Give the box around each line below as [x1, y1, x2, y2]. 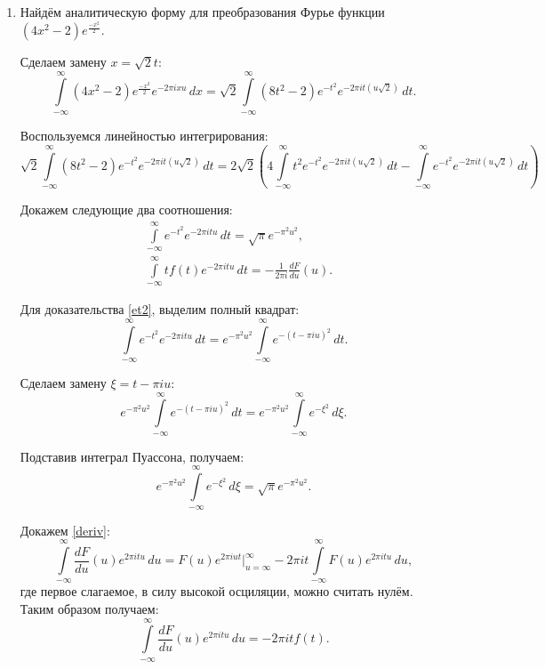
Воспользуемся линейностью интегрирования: [20, 125, 268, 144]
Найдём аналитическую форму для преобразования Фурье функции [20, 3, 385, 20]
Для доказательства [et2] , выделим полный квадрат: [20, 300, 300, 318]
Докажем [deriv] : [20, 520, 110, 539]
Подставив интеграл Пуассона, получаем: [20, 447, 244, 465]
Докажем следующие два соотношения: [20, 200, 233, 219]
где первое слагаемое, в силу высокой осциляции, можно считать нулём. [20, 582, 413, 600]
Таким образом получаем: [20, 600, 159, 618]
